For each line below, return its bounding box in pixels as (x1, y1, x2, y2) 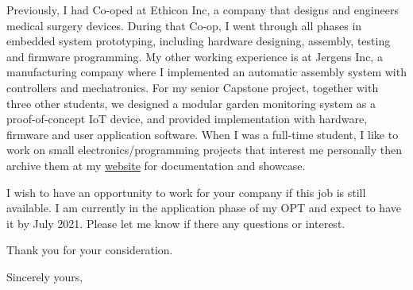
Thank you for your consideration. (6, 242, 173, 258)
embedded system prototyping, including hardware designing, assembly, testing (6, 33, 391, 49)
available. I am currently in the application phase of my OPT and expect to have (6, 199, 401, 216)
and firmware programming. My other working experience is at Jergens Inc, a (6, 48, 383, 64)
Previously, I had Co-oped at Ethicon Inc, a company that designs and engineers (6, 2, 399, 17)
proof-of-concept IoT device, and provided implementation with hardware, (6, 110, 368, 127)
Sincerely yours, (6, 268, 83, 284)
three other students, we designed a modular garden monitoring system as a (6, 95, 376, 111)
